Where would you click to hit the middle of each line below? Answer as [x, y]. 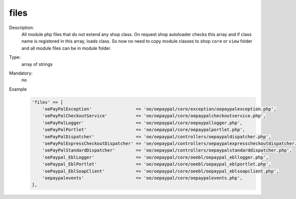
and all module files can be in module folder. [66, 48]
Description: [21, 28]
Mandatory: [21, 73]
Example [18, 89]
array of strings [37, 64]
